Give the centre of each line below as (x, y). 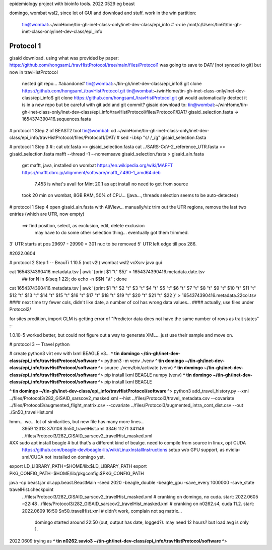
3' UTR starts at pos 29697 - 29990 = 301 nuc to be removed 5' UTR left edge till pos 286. (103, 244)
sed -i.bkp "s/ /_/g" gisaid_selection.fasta (163, 137)
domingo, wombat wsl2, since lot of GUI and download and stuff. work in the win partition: (103, 13)
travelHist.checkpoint (31, 489)
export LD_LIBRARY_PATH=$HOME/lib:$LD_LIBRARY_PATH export (78, 466)
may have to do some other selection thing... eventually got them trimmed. (112, 232)
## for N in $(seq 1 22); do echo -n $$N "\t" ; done (74, 279)
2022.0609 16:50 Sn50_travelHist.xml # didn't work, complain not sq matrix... (102, 511)
